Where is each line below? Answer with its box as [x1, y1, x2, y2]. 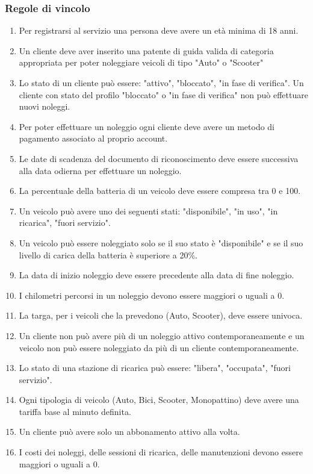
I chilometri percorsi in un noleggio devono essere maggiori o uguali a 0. [19, 288, 285, 301]
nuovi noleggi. [19, 100, 70, 113]
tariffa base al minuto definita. [19, 405, 131, 417]
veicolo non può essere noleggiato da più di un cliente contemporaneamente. [19, 341, 299, 354]
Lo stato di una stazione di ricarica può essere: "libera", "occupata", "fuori [19, 361, 291, 374]
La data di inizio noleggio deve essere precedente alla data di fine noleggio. [19, 269, 294, 281]
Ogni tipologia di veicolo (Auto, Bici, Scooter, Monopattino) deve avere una [19, 393, 299, 406]
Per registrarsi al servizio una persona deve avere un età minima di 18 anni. [19, 24, 299, 37]
